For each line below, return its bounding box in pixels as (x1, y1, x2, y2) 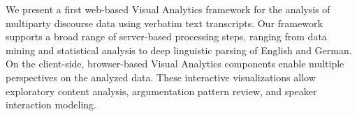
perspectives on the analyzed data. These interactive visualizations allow (6, 69, 316, 84)
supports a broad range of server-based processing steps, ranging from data (6, 29, 327, 44)
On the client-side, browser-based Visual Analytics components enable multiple (6, 56, 344, 71)
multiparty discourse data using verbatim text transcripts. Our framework (6, 15, 323, 30)
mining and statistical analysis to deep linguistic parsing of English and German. (6, 42, 352, 57)
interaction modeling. (6, 97, 96, 112)
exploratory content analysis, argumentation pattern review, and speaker (6, 83, 317, 98)
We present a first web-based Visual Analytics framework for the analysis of (6, 2, 330, 16)
